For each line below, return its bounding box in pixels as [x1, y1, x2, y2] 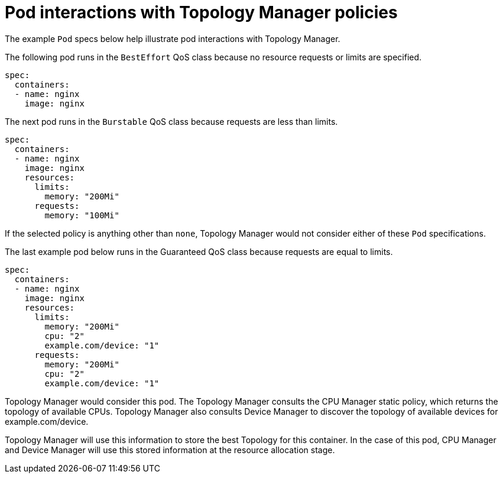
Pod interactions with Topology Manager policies [5, 2, 398, 22]
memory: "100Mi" [44, 210, 119, 220]
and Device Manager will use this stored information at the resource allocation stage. [5, 444, 335, 455]
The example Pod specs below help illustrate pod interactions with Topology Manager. [5, 33, 340, 44]
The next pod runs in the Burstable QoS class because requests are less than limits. [5, 116, 338, 127]
